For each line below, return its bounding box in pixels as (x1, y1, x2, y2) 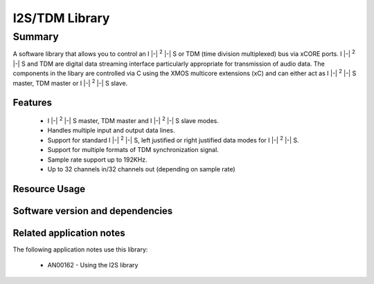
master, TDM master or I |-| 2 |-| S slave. (12, 77, 128, 87)
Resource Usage (12, 183, 86, 195)
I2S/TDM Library (12, 10, 110, 26)
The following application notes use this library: (12, 245, 148, 254)
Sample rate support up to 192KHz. (47, 155, 148, 164)
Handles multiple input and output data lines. (47, 126, 175, 135)
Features (12, 97, 52, 108)
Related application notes (12, 227, 125, 238)
